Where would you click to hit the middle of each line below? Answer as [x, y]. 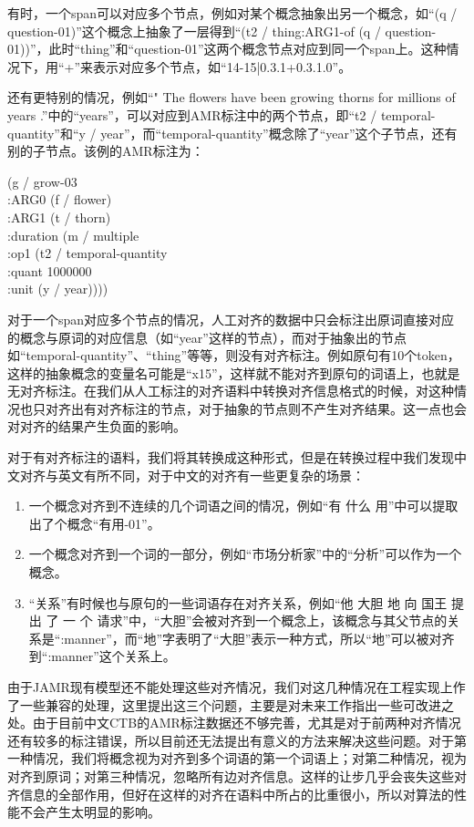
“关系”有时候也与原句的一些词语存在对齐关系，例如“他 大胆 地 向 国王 [238, 602]
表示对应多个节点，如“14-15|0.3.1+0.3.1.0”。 [222, 66]
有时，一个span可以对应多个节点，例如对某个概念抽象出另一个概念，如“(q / [232, 13]
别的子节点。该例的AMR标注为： [106, 151]
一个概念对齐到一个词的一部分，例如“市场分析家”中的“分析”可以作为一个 [245, 554]
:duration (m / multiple [73, 235]
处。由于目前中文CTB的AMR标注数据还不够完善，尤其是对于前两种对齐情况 [234, 723]
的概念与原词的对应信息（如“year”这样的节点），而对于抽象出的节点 [207, 337]
